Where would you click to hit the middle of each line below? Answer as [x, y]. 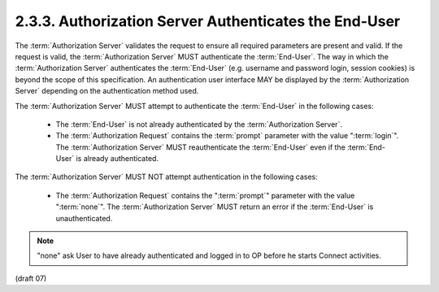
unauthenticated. [84, 218]
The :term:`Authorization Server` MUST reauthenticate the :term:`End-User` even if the [200, 147]
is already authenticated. [117, 159]
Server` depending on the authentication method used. [107, 91]
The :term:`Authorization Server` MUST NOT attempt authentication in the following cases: [167, 177]
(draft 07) [31, 278]
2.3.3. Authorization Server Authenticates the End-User [208, 21]
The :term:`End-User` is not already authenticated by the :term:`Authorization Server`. [199, 124]
